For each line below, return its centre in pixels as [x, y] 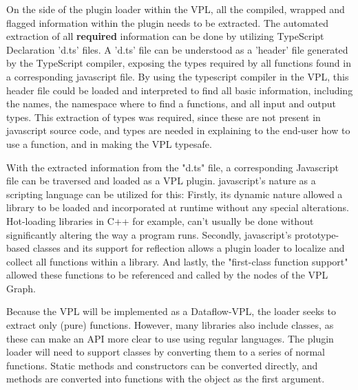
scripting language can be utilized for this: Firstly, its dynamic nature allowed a [175, 194]
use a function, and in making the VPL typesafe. [109, 143]
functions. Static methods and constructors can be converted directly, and [162, 365]
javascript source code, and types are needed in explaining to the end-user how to [178, 130]
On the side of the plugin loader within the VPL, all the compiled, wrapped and [176, 9]
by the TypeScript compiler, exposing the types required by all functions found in [179, 63]
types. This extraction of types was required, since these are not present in [164, 117]
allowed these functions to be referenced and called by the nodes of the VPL [167, 275]
